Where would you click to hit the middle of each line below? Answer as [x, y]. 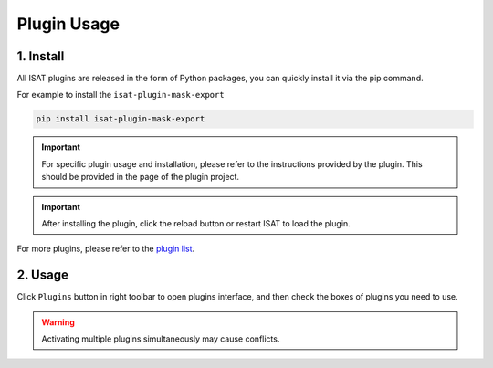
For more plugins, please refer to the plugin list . [106, 249]
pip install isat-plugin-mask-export [121, 119]
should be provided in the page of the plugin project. [141, 177]
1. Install [41, 56]
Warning [58, 322]
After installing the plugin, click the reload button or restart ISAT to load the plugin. [196, 223]
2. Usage [42, 275]
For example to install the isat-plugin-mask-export [121, 95]
